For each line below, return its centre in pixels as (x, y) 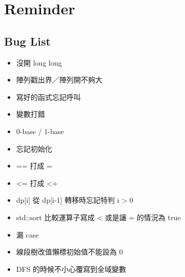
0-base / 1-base (40, 131)
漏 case (27, 234)
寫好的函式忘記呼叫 (48, 97)
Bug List (27, 41)
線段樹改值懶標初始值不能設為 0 (69, 252)
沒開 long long (39, 62)
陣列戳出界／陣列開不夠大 (59, 80)
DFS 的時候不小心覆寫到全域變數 (71, 269)
